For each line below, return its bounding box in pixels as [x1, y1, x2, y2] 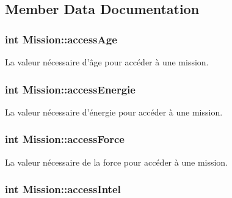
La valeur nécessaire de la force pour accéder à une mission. [5, 155, 228, 168]
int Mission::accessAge [5, 31, 117, 46]
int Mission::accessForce [5, 131, 125, 147]
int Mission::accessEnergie [5, 81, 136, 97]
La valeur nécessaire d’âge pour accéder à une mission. [5, 56, 209, 68]
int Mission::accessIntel [5, 182, 121, 197]
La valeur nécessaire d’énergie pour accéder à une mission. [5, 105, 223, 118]
